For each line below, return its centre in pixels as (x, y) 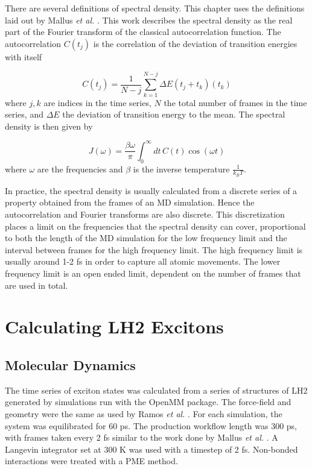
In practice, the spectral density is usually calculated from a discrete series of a (151, 190)
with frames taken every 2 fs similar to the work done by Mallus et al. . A (142, 437)
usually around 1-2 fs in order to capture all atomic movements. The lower (143, 261)
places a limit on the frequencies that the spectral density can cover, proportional (155, 226)
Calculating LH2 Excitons (114, 326)
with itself (24, 56)
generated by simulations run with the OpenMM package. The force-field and (148, 402)
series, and (24, 114)
